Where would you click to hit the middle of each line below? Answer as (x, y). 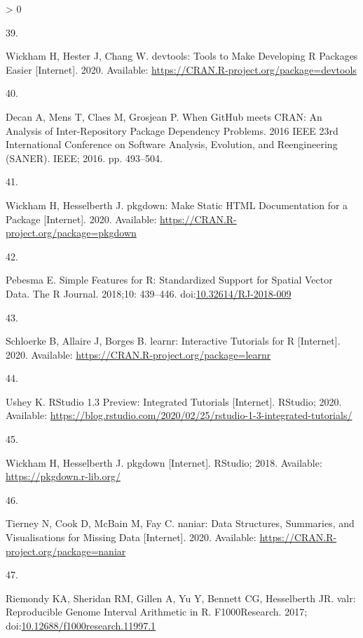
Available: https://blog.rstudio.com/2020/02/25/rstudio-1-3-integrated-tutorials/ (179, 415)
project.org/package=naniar (66, 551)
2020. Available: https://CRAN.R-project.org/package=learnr (138, 354)
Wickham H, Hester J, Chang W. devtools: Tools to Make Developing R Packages (182, 56)
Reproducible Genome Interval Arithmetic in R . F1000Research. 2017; (157, 612)
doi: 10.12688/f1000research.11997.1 (81, 625)
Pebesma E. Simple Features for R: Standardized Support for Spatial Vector (169, 280)
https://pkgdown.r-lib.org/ (63, 476)
